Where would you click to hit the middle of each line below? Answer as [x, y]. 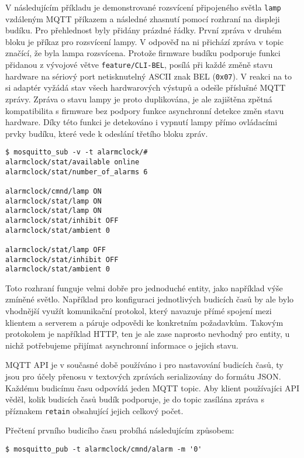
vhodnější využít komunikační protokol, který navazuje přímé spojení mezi [139, 311]
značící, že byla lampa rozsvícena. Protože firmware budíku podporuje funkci [143, 53]
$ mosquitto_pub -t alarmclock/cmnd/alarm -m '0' [104, 450]
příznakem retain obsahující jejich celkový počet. [94, 410]
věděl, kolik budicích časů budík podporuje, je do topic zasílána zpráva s [135, 399]
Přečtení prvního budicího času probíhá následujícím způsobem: [120, 430]
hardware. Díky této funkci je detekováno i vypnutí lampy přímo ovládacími [141, 122]
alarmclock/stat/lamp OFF [56, 249]
